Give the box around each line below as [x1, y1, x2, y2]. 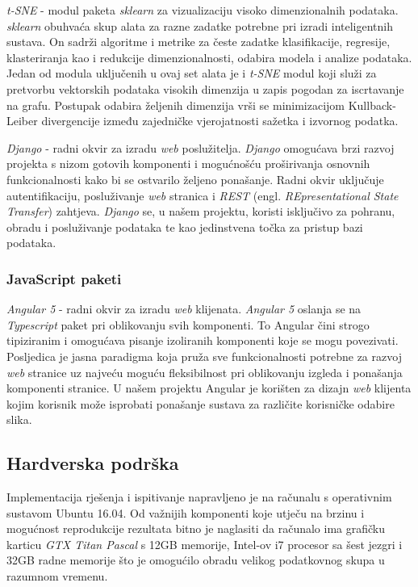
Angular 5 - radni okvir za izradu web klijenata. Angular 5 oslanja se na [6, 300, 362, 317]
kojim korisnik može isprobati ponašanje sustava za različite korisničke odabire [6, 395, 395, 412]
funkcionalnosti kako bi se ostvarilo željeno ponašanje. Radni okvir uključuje [6, 170, 384, 187]
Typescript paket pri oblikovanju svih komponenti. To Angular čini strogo [6, 316, 370, 333]
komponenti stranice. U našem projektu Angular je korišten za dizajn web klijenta [6, 379, 412, 396]
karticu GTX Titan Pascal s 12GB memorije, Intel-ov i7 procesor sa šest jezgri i [6, 535, 403, 552]
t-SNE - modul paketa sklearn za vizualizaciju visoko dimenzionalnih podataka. [6, 2, 399, 18]
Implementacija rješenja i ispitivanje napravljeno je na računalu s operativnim [6, 488, 392, 505]
